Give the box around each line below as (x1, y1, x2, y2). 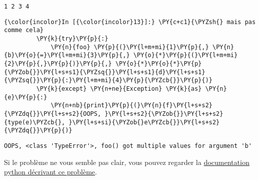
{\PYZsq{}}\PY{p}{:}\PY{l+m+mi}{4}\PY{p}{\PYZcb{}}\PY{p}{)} (4, 77, 213, 84)
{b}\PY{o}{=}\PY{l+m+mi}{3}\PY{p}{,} (4, 52, 130, 59)
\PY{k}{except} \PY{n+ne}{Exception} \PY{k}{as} (36, 85, 202, 92)
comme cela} (4, 27, 44, 34)
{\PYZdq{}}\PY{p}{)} (4, 127, 73, 134)
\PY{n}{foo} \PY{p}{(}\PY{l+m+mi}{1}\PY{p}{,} (51, 43, 209, 51)
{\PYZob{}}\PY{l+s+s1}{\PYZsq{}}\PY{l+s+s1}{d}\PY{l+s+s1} (4, 68, 205, 76)
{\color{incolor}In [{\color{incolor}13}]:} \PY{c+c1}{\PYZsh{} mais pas (4, 18, 256, 26)
